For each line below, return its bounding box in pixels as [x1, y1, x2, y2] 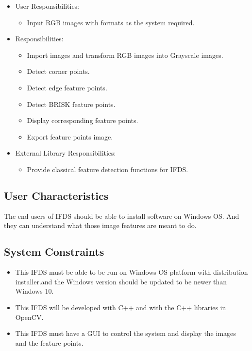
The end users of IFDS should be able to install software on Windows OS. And [4, 211, 239, 221]
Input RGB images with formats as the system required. [27, 17, 195, 27]
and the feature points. [15, 337, 84, 348]
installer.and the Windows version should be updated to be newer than [15, 276, 227, 286]
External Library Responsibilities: [15, 148, 116, 158]
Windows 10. [15, 286, 54, 296]
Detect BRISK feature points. [27, 99, 116, 109]
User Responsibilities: [15, 1, 80, 11]
